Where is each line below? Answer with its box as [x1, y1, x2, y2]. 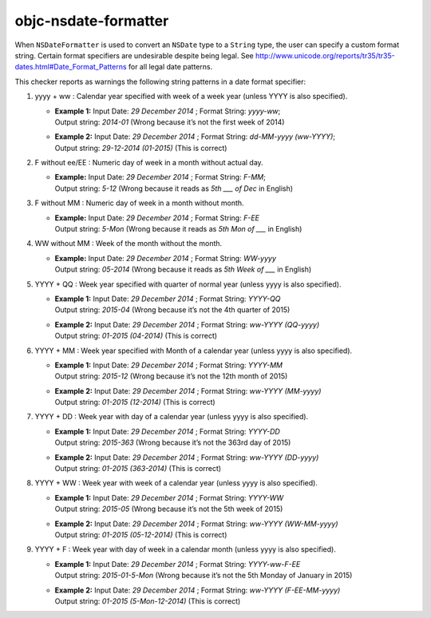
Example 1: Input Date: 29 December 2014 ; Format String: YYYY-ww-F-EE [54, 559, 301, 568]
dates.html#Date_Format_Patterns [14, 62, 127, 72]
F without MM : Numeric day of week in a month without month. [34, 198, 244, 208]
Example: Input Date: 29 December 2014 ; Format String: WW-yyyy [54, 253, 277, 263]
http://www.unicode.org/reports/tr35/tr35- [255, 50, 395, 60]
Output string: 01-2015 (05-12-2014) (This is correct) [54, 530, 227, 539]
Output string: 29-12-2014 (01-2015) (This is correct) [54, 143, 227, 153]
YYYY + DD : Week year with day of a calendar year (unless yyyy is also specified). [34, 412, 309, 422]
